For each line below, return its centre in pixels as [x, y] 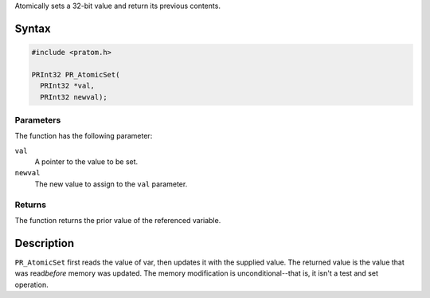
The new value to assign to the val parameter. [111, 184]
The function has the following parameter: [84, 136]
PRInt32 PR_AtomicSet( [76, 74]
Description [45, 243]
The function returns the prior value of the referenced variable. [118, 220]
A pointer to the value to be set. [86, 162]
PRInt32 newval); [74, 97]
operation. [31, 284]
